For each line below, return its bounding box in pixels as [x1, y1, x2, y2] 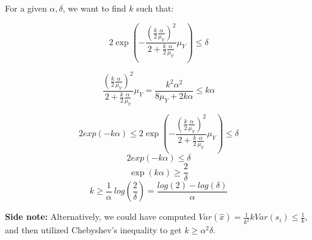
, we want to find [62, 2, 126, 14]
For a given [5, 2, 47, 14]
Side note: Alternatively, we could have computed [5, 210, 196, 223]
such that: [136, 2, 174, 14]
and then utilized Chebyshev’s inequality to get [5, 224, 182, 236]
